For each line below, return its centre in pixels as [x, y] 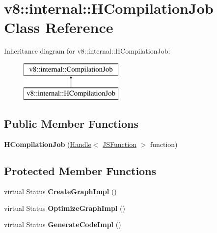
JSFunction [120, 144]
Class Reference [59, 27]
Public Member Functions [71, 124]
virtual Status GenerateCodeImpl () [63, 224]
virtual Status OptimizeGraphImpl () [65, 208]
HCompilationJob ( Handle [48, 144]
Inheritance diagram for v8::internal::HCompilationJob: [87, 51]
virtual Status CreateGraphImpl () [60, 191]
